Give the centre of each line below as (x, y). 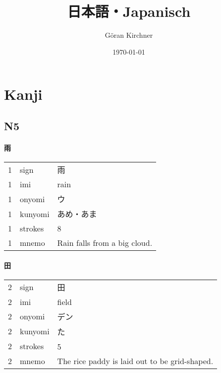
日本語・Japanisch (129, 11)
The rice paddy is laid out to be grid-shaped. (135, 361)
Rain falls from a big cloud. (105, 243)
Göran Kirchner (129, 35)
